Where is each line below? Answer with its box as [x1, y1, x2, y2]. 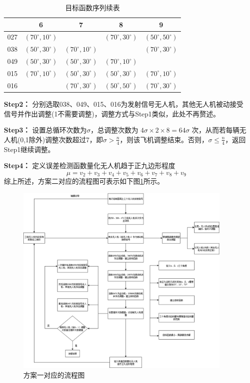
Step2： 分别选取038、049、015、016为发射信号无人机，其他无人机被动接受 [4, 98, 244, 109]
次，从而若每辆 [192, 125, 240, 135]
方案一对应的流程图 [23, 369, 85, 380]
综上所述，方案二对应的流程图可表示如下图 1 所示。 [4, 176, 164, 186]
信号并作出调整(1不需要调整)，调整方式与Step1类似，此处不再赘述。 [4, 108, 220, 118]
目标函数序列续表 [65, 2, 120, 12]
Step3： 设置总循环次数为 [4, 125, 87, 135]
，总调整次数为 [90, 125, 139, 135]
